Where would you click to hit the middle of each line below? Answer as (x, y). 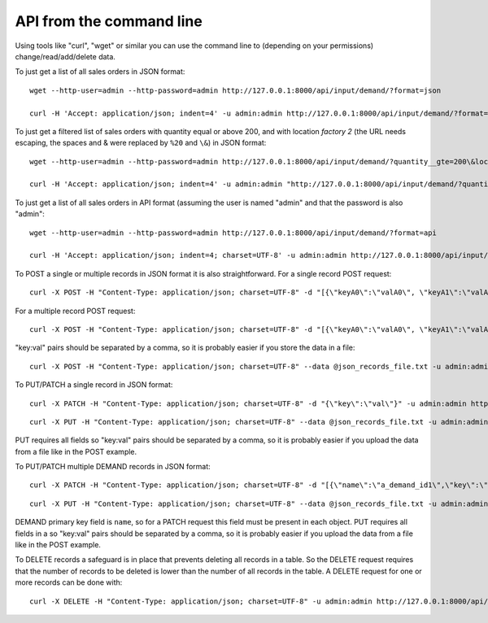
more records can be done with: (69, 582)
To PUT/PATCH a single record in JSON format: (94, 385)
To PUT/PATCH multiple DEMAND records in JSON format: (113, 467)
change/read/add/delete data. (65, 56)
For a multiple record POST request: (75, 311)
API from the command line (109, 21)
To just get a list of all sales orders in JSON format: (100, 72)
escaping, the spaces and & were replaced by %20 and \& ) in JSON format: (141, 143)
